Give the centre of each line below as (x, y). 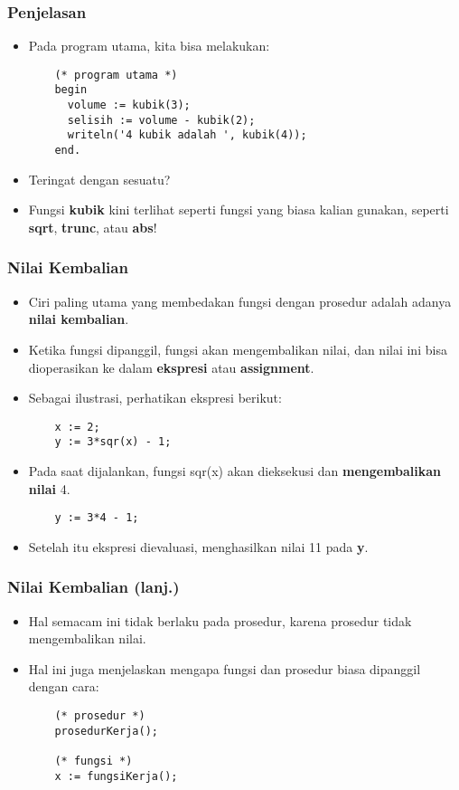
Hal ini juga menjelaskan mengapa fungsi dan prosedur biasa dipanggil (225, 668)
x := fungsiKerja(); (116, 776)
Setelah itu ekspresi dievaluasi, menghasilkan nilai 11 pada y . (198, 546)
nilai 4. (49, 488)
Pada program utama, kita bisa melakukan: (149, 46)
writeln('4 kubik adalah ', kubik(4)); (187, 135)
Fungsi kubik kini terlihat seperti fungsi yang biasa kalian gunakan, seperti (239, 209)
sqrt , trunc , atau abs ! (93, 227)
